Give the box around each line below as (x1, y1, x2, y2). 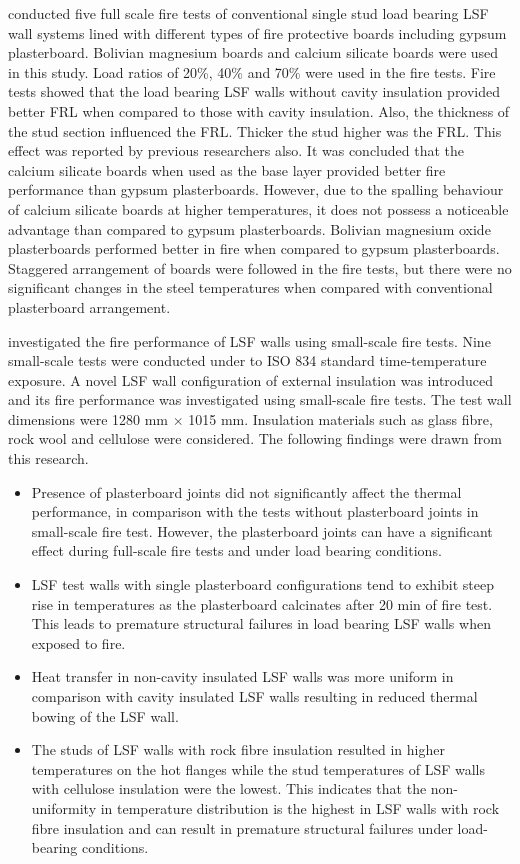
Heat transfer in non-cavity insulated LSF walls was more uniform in (31, 666, 454, 687)
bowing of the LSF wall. (31, 705, 179, 726)
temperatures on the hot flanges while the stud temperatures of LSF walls (31, 758, 485, 779)
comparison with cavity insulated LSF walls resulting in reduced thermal (31, 686, 478, 706)
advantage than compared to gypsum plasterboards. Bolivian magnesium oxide (8, 218, 491, 239)
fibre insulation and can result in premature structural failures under (31, 817, 453, 838)
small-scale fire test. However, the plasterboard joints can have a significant (31, 520, 493, 541)
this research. (8, 448, 89, 469)
